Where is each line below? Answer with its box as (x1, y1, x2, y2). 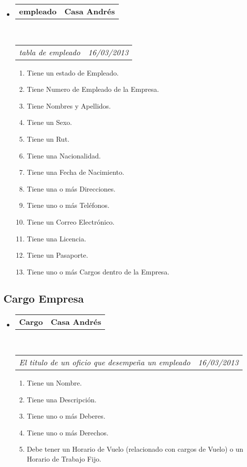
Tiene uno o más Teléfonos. (27, 200, 109, 210)
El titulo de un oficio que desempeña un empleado (19, 356, 190, 368)
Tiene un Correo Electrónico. (27, 216, 115, 227)
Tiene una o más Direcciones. (27, 183, 116, 194)
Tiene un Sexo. (27, 117, 72, 127)
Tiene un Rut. (27, 133, 70, 144)
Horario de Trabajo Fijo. (27, 454, 102, 464)
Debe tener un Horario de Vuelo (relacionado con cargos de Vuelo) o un (27, 444, 244, 454)
